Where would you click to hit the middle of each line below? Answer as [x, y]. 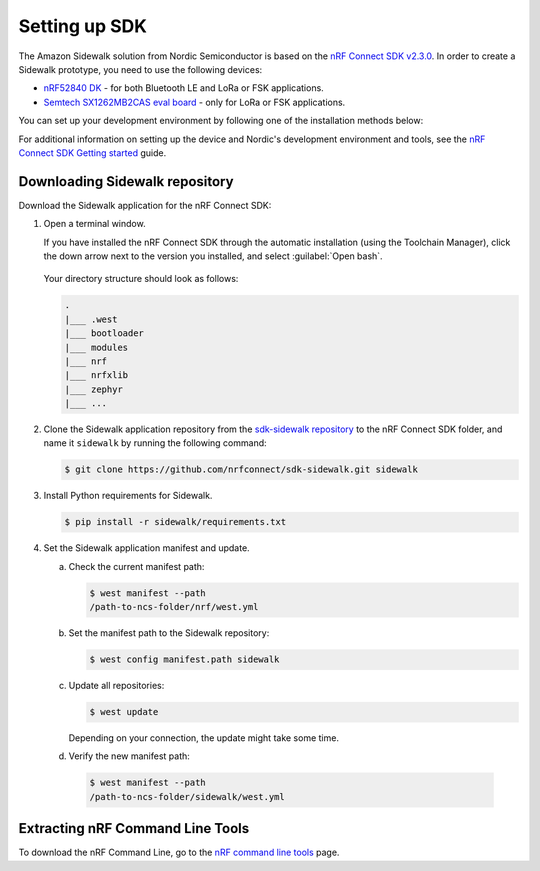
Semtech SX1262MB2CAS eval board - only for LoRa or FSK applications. [194, 102]
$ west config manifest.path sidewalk [184, 659]
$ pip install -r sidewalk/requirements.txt [175, 522]
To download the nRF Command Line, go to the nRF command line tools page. [179, 852]
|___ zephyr [94, 389]
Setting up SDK [82, 26]
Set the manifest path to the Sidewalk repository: [169, 633]
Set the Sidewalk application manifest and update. [146, 548]
